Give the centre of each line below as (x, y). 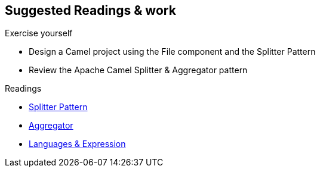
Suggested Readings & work (90, 10)
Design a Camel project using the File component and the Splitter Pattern (172, 52)
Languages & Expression (77, 144)
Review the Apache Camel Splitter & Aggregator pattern (138, 70)
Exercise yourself (39, 33)
